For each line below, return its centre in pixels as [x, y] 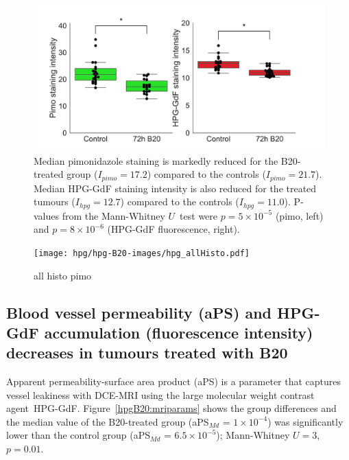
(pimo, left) [299, 215]
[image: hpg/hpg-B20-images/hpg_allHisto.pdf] [142, 253]
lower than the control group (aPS [78, 435]
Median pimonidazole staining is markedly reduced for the [156, 160]
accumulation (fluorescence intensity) [179, 332]
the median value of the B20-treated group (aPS [108, 421]
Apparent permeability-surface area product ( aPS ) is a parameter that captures [174, 381]
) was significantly [305, 421]
